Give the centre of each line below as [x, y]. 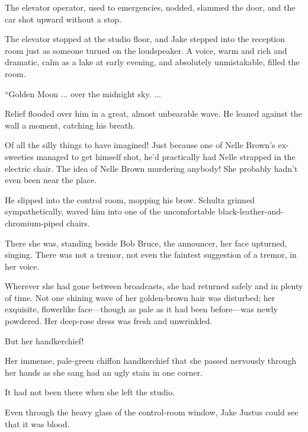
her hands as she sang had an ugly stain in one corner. [104, 372]
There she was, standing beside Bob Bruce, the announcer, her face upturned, [146, 243]
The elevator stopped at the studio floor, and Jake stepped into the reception [145, 39]
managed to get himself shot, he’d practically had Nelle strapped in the [166, 156]
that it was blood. [37, 423]
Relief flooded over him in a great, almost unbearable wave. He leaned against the [153, 113]
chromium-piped [34, 223]
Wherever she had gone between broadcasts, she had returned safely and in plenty [154, 286]
